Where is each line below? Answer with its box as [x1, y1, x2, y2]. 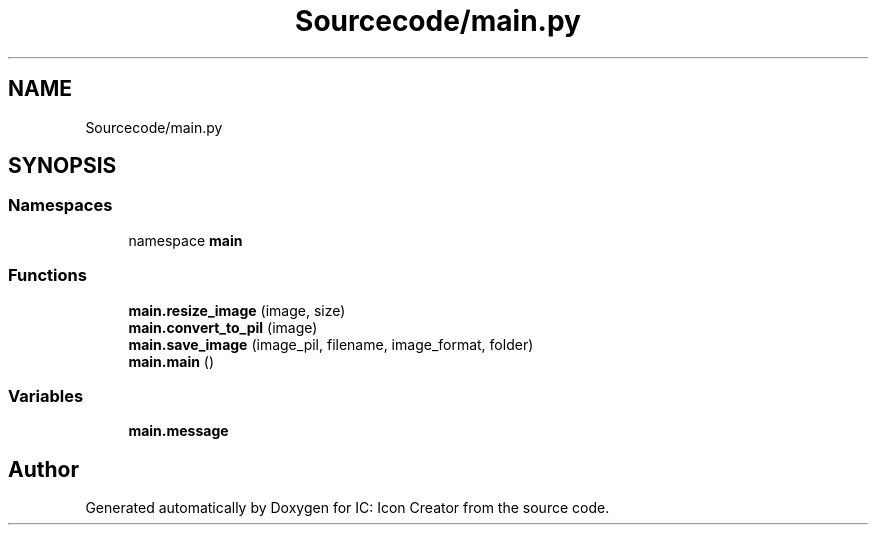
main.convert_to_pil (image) [128, 318, 318, 336]
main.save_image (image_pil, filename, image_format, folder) [128, 335, 534, 353]
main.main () [128, 352, 215, 370]
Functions [8, 265, 87, 286]
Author [8, 456, 79, 482]
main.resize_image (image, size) [128, 301, 346, 319]
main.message [128, 422, 229, 440]
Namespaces [8, 195, 113, 216]
